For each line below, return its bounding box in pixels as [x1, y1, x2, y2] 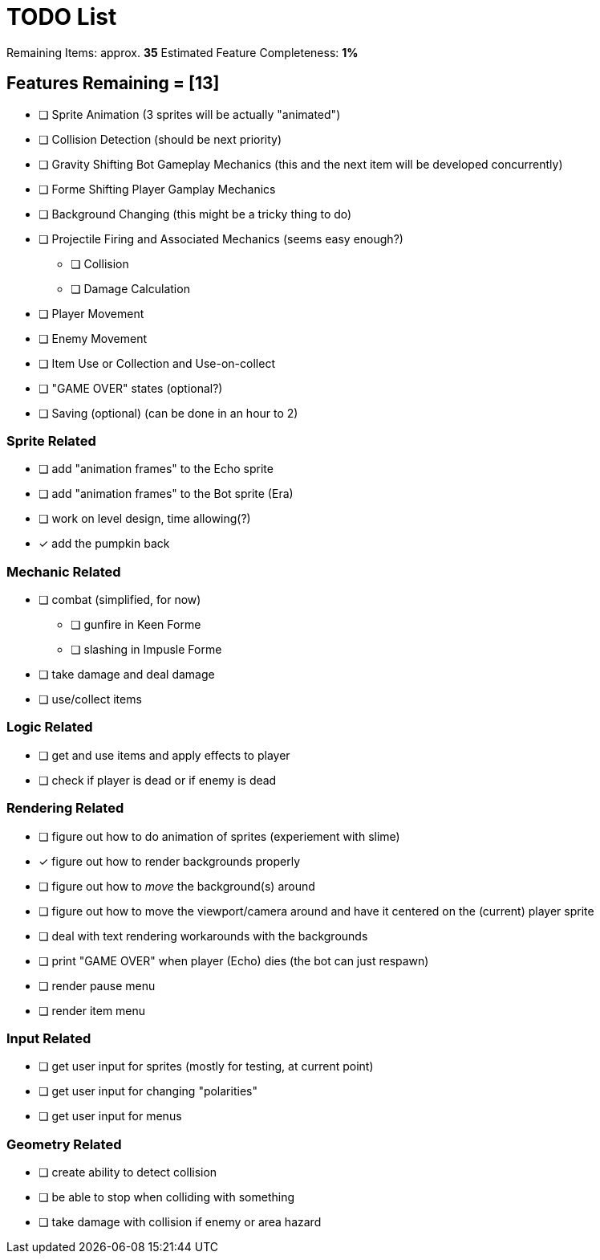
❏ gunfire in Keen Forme [71, 618, 201, 632]
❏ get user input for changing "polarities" [39, 1084, 257, 1099]
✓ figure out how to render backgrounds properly [39, 854, 301, 868]
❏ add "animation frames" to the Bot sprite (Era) [39, 487, 294, 501]
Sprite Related [6, 432, 96, 449]
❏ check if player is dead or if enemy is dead [39, 773, 277, 787]
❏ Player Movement [39, 306, 144, 320]
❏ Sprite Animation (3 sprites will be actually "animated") [39, 107, 341, 121]
